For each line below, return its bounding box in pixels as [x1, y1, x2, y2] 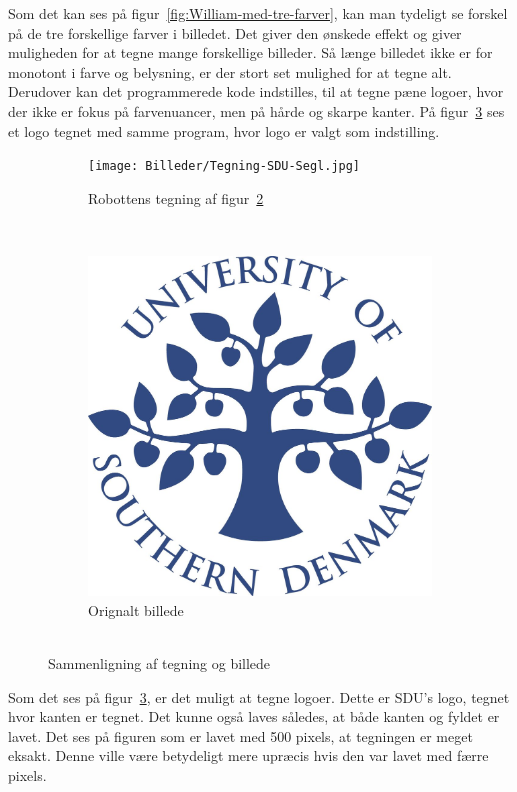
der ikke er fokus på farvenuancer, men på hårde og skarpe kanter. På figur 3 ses [8, 100, 505, 121]
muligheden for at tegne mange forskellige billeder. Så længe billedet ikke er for [8, 42, 493, 63]
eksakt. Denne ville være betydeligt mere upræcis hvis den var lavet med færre [8, 745, 489, 766]
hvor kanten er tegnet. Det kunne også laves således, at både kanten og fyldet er [8, 706, 500, 727]
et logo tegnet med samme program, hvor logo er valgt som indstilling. [8, 120, 440, 141]
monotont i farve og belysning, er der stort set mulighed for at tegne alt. [8, 61, 452, 82]
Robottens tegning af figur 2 [88, 187, 264, 208]
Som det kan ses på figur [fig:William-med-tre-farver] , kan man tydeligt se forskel [8, 3, 508, 23]
